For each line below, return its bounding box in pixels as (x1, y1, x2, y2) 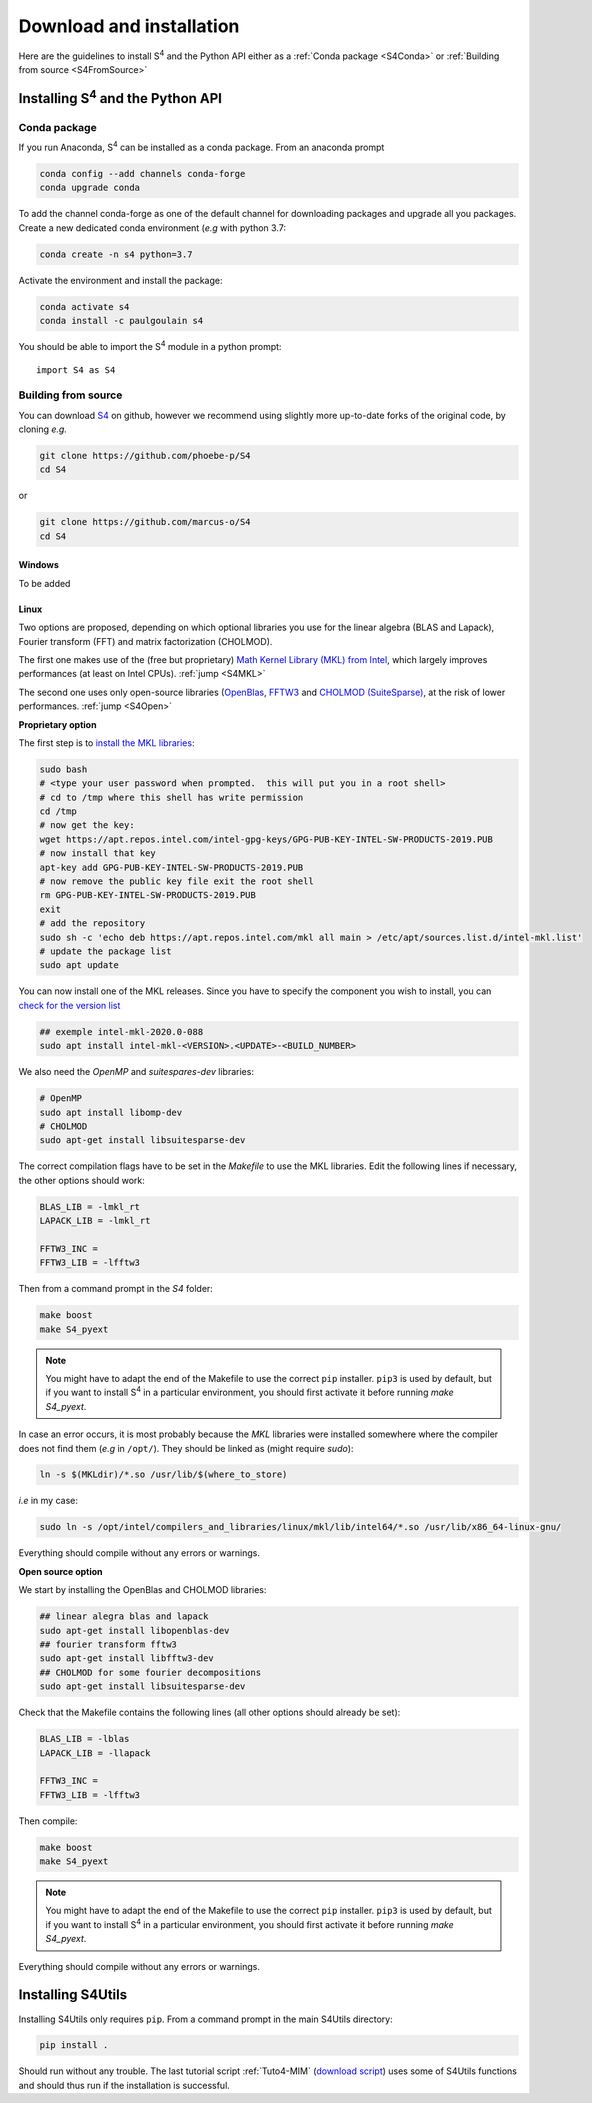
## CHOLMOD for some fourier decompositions (39, 1666, 262, 1678)
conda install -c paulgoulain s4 (39, 315, 204, 327)
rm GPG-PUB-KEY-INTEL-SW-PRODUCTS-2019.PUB (39, 890, 257, 901)
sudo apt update (39, 960, 120, 971)
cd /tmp (39, 806, 77, 817)
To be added (18, 577, 71, 589)
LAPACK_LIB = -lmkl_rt (39, 1215, 151, 1227)
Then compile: (18, 1815, 78, 1827)
